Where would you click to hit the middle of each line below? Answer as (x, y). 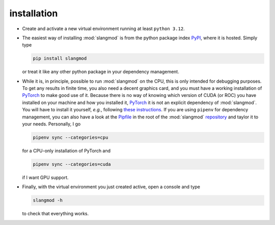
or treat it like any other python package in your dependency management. (101, 72)
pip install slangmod (60, 58)
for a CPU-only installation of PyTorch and (66, 151)
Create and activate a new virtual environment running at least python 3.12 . (104, 29)
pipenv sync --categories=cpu (71, 137)
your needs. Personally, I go (51, 124)
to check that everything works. (56, 214)
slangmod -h (48, 201)
